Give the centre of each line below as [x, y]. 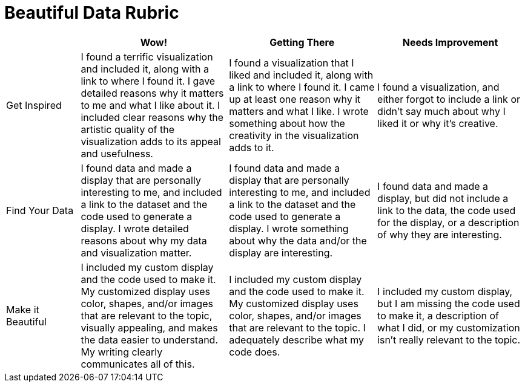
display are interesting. [281, 252]
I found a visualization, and [438, 87]
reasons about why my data [144, 240]
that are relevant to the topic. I [297, 327]
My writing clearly [122, 352]
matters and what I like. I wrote [299, 111]
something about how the [287, 123]
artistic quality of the [128, 129]
